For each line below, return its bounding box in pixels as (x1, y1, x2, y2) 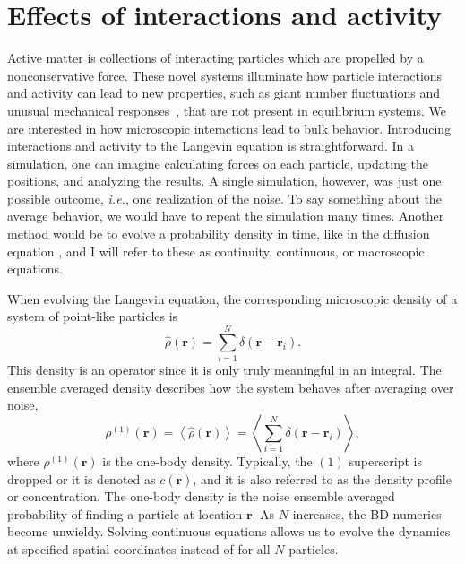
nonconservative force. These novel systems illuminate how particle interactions (7, 65, 443, 84)
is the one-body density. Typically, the (102, 451, 313, 470)
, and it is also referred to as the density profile (193, 469, 452, 488)
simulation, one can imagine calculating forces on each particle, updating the (7, 153, 429, 172)
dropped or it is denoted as (7, 469, 156, 488)
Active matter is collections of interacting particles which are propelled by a (7, 48, 424, 67)
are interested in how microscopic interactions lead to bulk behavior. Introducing (7, 118, 452, 137)
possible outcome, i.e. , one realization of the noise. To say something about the (7, 188, 442, 207)
